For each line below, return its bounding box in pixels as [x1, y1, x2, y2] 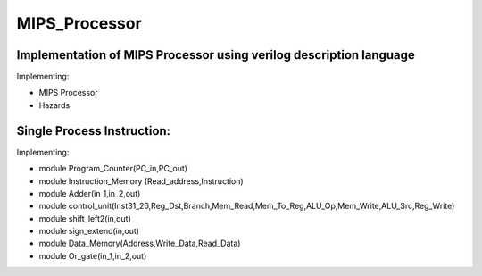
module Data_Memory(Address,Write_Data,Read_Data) [38, 238, 241, 249]
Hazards [38, 99, 71, 111]
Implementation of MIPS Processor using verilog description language [16, 47, 415, 63]
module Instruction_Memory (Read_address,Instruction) [38, 175, 245, 187]
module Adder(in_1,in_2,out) [38, 188, 141, 198]
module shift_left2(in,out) [38, 213, 131, 223]
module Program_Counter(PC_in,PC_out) [38, 163, 187, 174]
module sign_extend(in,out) [38, 226, 140, 237]
